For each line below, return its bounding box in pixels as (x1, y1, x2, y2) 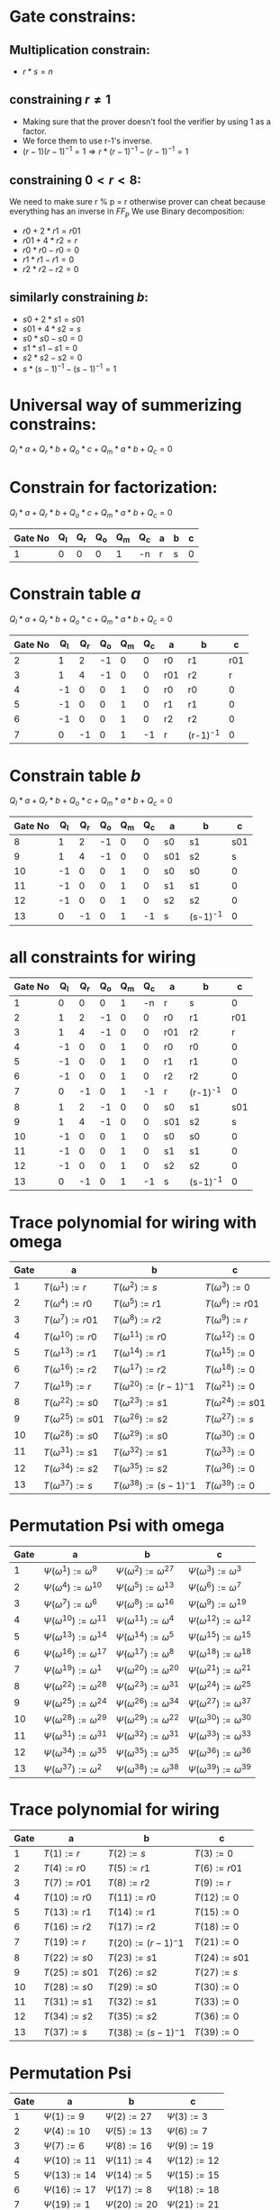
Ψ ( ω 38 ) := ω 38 (115, 1761, 180, 1776)
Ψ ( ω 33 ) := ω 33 (187, 1728, 252, 1743)
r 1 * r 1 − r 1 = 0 (22, 254, 75, 265)
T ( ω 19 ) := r (43, 1378, 92, 1393)
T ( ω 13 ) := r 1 (43, 1345, 97, 1360)
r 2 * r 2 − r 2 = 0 (22, 264, 79, 275)
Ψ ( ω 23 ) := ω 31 (115, 1678, 180, 1694)
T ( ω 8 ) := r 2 (113, 1312, 162, 1327)
